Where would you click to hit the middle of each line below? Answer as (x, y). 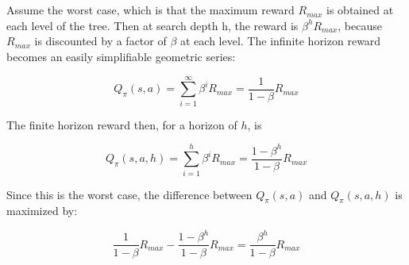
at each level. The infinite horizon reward (281, 41)
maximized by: (42, 211)
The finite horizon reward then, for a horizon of (122, 124)
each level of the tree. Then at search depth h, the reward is (152, 25)
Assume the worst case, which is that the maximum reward (150, 10)
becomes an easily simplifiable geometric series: (121, 56)
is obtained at (360, 10)
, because (360, 25)
